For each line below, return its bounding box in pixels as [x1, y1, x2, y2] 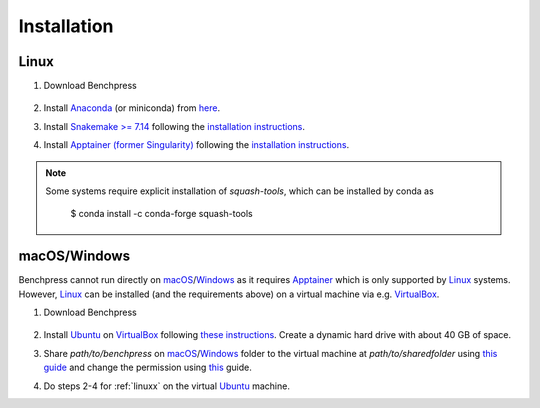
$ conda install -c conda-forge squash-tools [70, 208, 254, 220]
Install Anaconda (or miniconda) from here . [43, 102, 220, 114]
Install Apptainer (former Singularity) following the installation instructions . [43, 139, 350, 151]
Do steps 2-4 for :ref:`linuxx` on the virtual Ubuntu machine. [43, 380, 290, 392]
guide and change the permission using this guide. [43, 361, 252, 374]
